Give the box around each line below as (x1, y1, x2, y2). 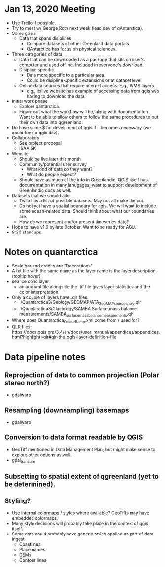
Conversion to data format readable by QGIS (4, 434, 143, 442)
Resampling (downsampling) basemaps (4, 406, 129, 414)
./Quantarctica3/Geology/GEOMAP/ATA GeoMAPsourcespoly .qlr (19, 299, 141, 306)
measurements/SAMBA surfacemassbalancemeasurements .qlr (19, 311, 133, 318)
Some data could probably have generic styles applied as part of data (11, 531, 154, 536)
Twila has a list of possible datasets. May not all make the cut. (19, 198, 145, 203)
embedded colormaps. (11, 515, 58, 521)
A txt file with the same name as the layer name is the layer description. (11, 267, 157, 274)
